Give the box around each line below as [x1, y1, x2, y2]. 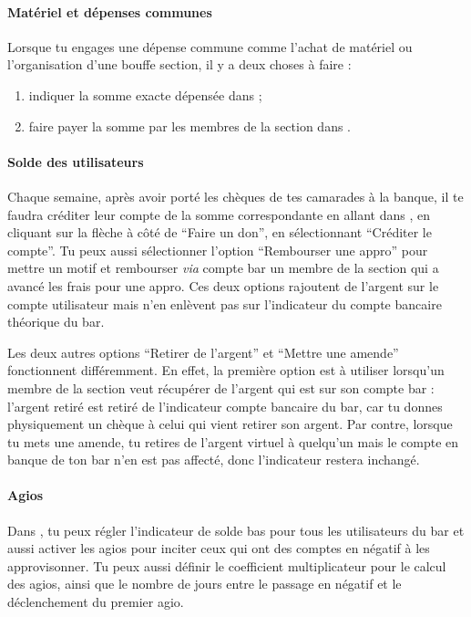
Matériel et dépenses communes [7, 2, 212, 21]
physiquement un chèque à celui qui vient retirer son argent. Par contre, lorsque [7, 414, 453, 434]
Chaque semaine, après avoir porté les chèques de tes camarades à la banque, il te [7, 186, 464, 205]
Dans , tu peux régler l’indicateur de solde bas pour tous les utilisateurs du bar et [7, 520, 465, 539]
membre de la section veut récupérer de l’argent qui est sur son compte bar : [7, 378, 435, 397]
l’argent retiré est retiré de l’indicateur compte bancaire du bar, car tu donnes [7, 396, 443, 415]
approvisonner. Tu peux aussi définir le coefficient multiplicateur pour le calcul [7, 556, 446, 575]
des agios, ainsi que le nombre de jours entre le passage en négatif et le [7, 574, 402, 593]
